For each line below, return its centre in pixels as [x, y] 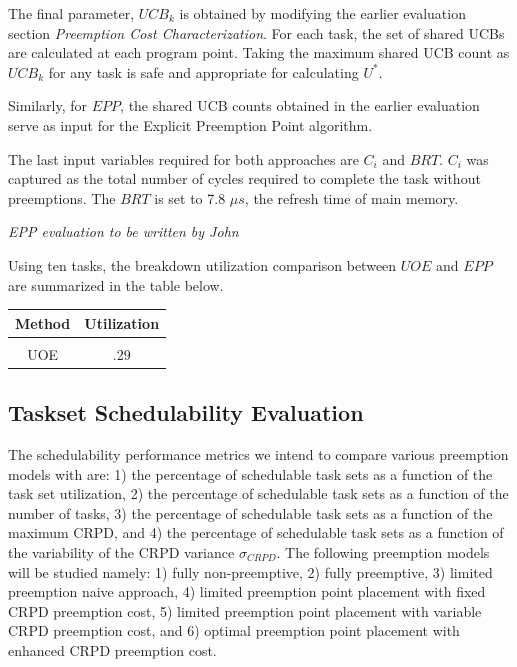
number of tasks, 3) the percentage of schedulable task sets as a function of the [250, 512]
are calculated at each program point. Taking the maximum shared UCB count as [259, 52]
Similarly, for [48, 105]
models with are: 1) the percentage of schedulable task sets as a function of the [250, 473]
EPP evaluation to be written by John [123, 231]
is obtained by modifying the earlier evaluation [322, 13]
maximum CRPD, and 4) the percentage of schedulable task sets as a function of [256, 532]
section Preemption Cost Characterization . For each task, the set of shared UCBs [256, 32]
